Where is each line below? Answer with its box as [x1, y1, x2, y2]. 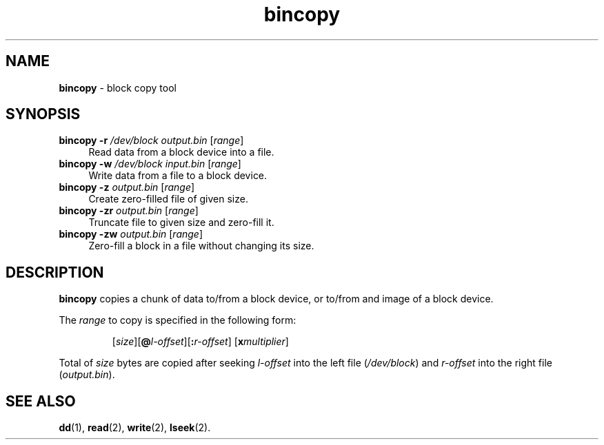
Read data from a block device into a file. [88, 146, 274, 158]
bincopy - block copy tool [59, 81, 177, 94]
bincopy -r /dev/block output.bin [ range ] [59, 134, 244, 147]
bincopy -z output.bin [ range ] [59, 181, 195, 194]
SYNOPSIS [6, 105, 81, 123]
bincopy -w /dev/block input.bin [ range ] [59, 158, 241, 170]
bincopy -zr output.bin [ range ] [59, 205, 199, 217]
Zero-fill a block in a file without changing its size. [88, 240, 314, 252]
